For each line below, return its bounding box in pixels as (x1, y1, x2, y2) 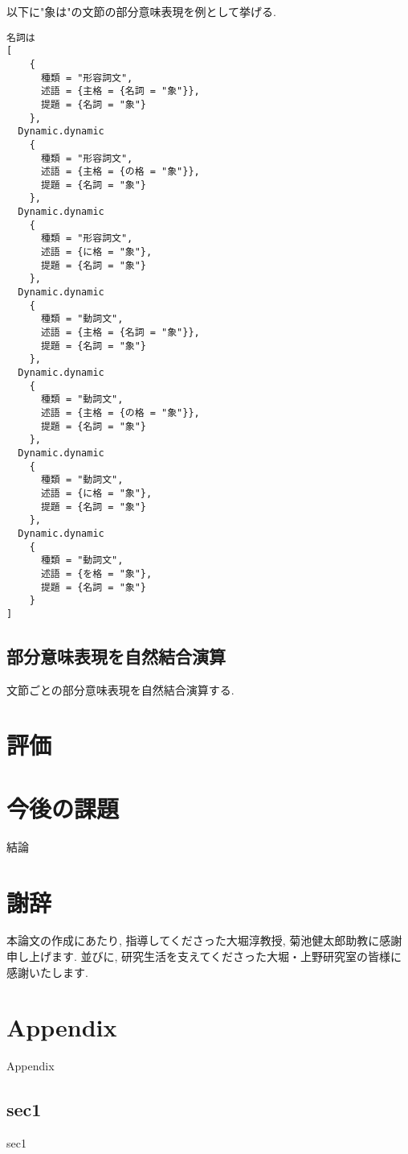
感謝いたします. (6, 963, 88, 980)
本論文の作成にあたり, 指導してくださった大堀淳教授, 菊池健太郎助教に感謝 (6, 932, 402, 949)
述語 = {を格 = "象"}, (40, 567, 153, 579)
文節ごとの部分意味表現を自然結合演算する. (6, 681, 235, 698)
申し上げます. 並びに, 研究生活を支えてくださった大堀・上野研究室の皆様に (6, 948, 402, 965)
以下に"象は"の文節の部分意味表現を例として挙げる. (6, 3, 276, 19)
